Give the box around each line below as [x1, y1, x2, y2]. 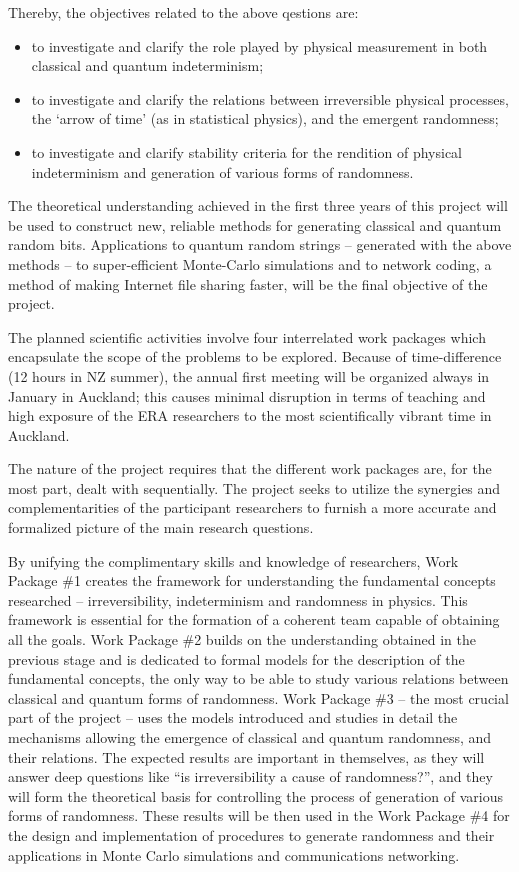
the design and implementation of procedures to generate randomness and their [8, 824, 495, 845]
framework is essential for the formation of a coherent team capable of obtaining [8, 609, 500, 630]
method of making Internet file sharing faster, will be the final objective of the [8, 273, 488, 294]
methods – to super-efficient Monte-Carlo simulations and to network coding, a [8, 253, 492, 274]
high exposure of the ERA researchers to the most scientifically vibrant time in [8, 405, 492, 426]
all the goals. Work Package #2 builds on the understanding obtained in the [8, 629, 476, 650]
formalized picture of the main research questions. [8, 517, 314, 538]
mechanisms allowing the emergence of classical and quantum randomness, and [8, 727, 492, 747]
